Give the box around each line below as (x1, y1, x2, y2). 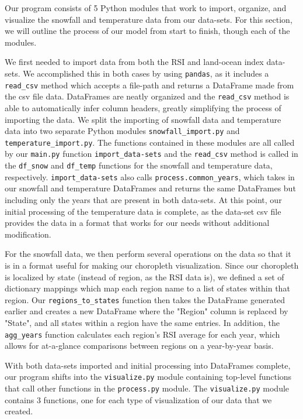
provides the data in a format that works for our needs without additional (5, 217, 270, 229)
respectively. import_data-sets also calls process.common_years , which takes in (5, 170, 295, 183)
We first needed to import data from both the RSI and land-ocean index (5, 56, 264, 68)
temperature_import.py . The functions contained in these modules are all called (5, 136, 295, 148)
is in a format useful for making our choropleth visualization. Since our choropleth (5, 259, 299, 271)
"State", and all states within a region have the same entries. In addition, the (5, 317, 280, 328)
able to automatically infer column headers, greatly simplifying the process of (5, 101, 281, 114)
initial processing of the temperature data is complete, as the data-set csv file (5, 205, 281, 217)
